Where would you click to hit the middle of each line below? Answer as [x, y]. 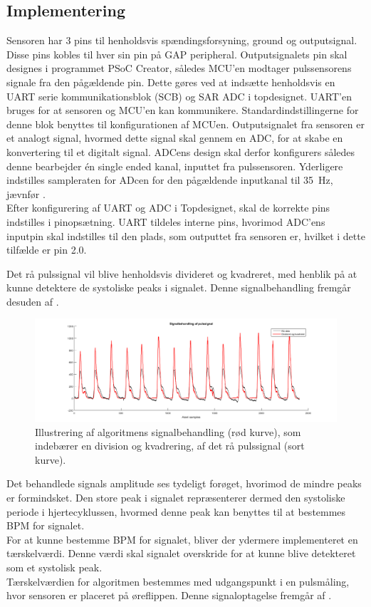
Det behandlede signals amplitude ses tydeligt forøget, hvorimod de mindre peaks [184, 483]
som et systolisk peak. [54, 567]
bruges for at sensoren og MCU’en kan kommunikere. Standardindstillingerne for [183, 110]
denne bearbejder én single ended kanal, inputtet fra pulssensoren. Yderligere [175, 166]
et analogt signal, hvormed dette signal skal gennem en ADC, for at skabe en [175, 138]
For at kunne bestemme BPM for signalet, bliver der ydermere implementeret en [182, 539]
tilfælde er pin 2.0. [47, 250]
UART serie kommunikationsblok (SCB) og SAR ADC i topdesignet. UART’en [179, 96]
